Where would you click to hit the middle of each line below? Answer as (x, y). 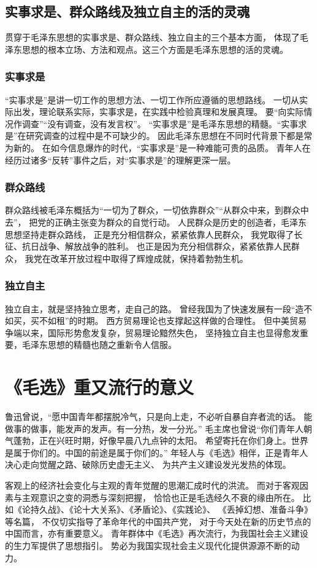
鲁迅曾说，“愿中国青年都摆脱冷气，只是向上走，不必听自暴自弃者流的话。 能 (159, 416)
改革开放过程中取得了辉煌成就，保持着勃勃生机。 (149, 258)
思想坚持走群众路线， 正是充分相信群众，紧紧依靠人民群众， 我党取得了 (150, 234)
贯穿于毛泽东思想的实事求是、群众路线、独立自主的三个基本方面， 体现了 (152, 37)
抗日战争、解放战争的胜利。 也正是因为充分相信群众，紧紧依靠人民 (156, 246)
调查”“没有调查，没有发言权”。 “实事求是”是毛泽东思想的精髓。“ (151, 123)
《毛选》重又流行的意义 (100, 387)
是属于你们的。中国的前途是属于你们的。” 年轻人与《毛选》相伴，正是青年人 (157, 452)
